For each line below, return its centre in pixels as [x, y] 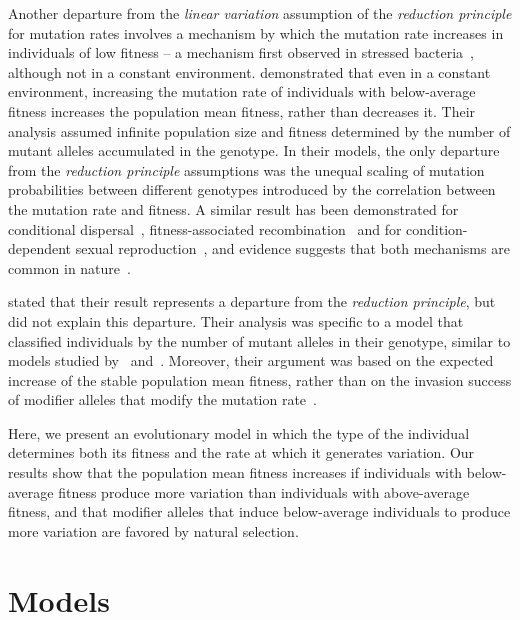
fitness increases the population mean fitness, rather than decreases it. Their [242, 110]
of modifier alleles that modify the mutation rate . [162, 399]
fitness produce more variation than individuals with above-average [264, 491]
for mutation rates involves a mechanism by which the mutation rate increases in [256, 32]
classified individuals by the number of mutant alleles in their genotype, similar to [259, 340]
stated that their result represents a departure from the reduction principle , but [252, 301]
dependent [40, 248]
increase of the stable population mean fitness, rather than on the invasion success [260, 379]
